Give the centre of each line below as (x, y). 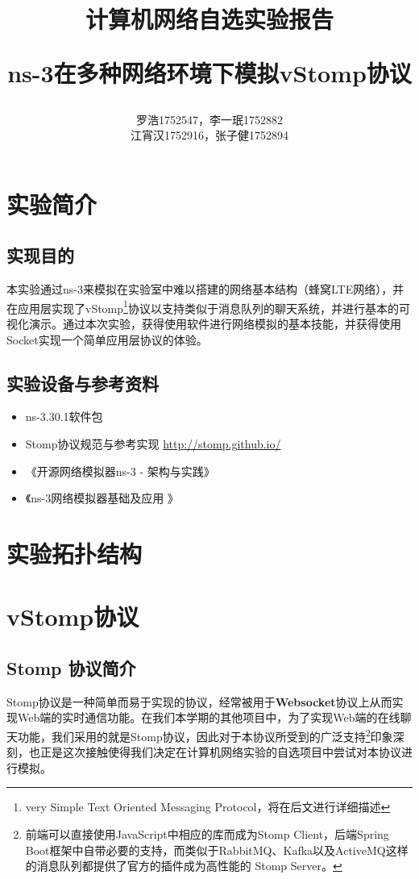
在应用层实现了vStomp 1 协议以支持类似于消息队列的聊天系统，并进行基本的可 (208, 306)
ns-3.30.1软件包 (64, 417)
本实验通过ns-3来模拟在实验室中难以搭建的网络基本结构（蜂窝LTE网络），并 (205, 289)
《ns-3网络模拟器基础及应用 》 (102, 498)
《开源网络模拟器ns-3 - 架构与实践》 (120, 471)
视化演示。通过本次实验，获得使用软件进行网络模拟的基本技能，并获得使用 (204, 323)
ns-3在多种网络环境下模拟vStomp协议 (209, 73)
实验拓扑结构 (75, 553)
